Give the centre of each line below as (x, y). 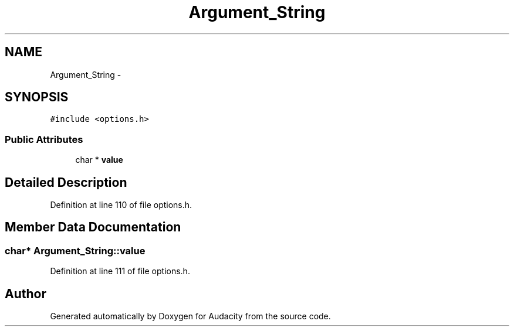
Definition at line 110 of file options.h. (121, 205)
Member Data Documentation (93, 227)
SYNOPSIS (37, 97)
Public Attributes (44, 139)
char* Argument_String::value (75, 250)
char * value (99, 160)
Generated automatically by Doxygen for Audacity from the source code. (190, 316)
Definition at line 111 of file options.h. (120, 271)
